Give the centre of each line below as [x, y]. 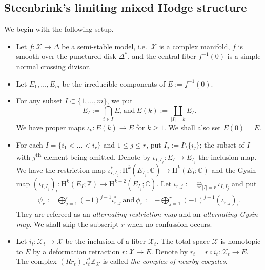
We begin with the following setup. [59, 29]
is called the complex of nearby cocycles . [165, 261]
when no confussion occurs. [169, 224]
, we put [120, 101]
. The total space [183, 241]
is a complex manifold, [195, 46]
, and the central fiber [162, 56]
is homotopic [241, 241]
